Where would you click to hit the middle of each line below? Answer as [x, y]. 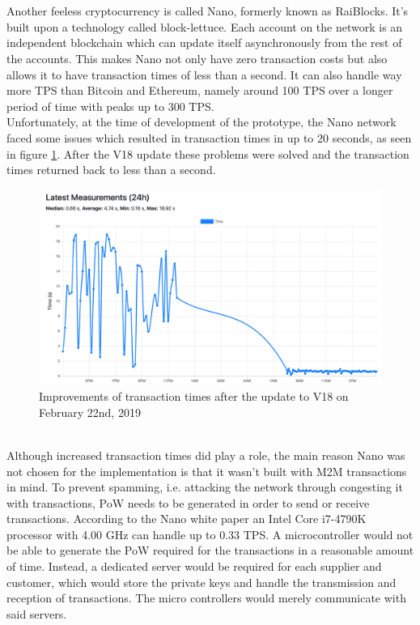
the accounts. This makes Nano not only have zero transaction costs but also [197, 58]
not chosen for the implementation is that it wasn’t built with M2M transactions [207, 471]
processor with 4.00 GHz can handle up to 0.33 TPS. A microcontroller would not [210, 534]
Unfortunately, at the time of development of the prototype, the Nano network [202, 122]
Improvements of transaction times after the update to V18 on [194, 396]
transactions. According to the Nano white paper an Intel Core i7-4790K [187, 519]
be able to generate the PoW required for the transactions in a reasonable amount [210, 550]
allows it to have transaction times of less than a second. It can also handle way [204, 74]
